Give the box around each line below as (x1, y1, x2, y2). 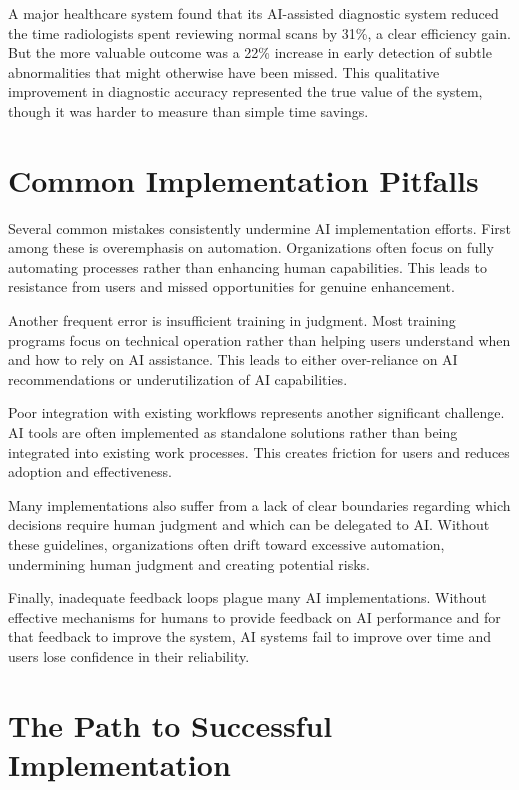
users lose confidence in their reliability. (8, 645, 250, 666)
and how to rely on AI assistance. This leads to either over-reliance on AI (8, 349, 458, 370)
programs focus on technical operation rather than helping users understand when (8, 329, 511, 350)
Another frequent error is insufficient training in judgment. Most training (8, 310, 456, 331)
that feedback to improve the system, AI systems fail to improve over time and (8, 626, 492, 647)
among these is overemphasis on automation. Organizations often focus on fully (8, 237, 494, 258)
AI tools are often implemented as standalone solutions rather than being (8, 422, 458, 443)
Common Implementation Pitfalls (8, 159, 479, 200)
